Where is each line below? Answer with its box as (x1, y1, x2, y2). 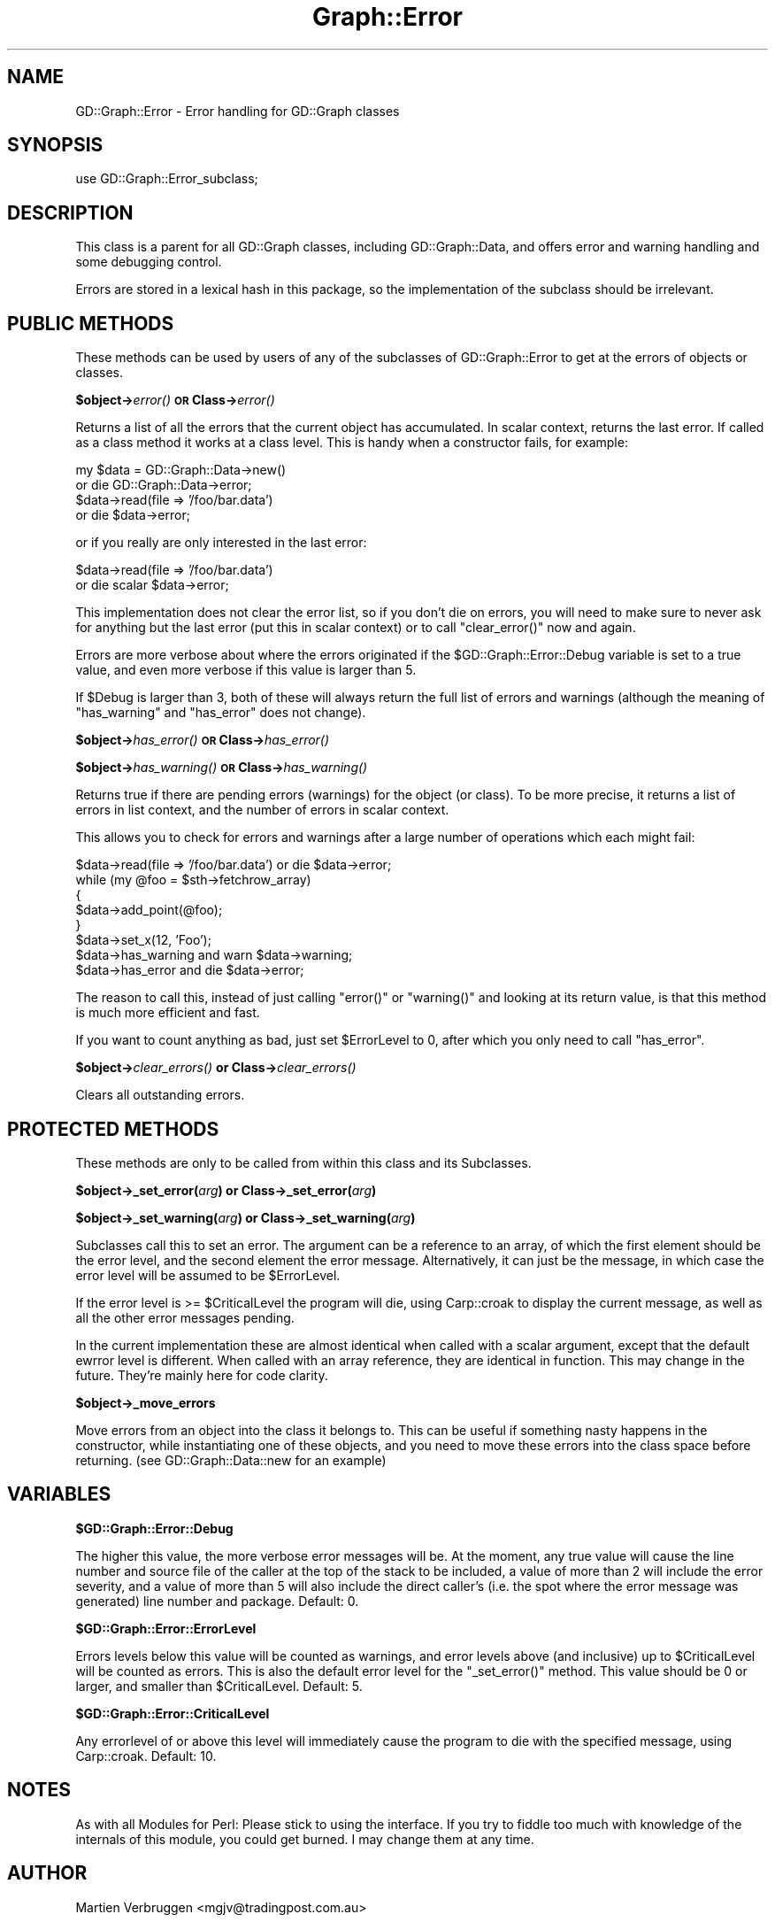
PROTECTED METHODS (7, 1117, 219, 1140)
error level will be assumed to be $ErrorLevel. (75, 1267, 341, 1283)
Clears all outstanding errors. (75, 1087, 245, 1103)
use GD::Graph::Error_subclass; (75, 171, 258, 187)
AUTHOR (7, 1862, 88, 1885)
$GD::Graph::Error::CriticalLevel (75, 1705, 270, 1721)
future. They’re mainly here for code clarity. (75, 1367, 328, 1383)
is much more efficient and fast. (75, 1005, 260, 1021)
